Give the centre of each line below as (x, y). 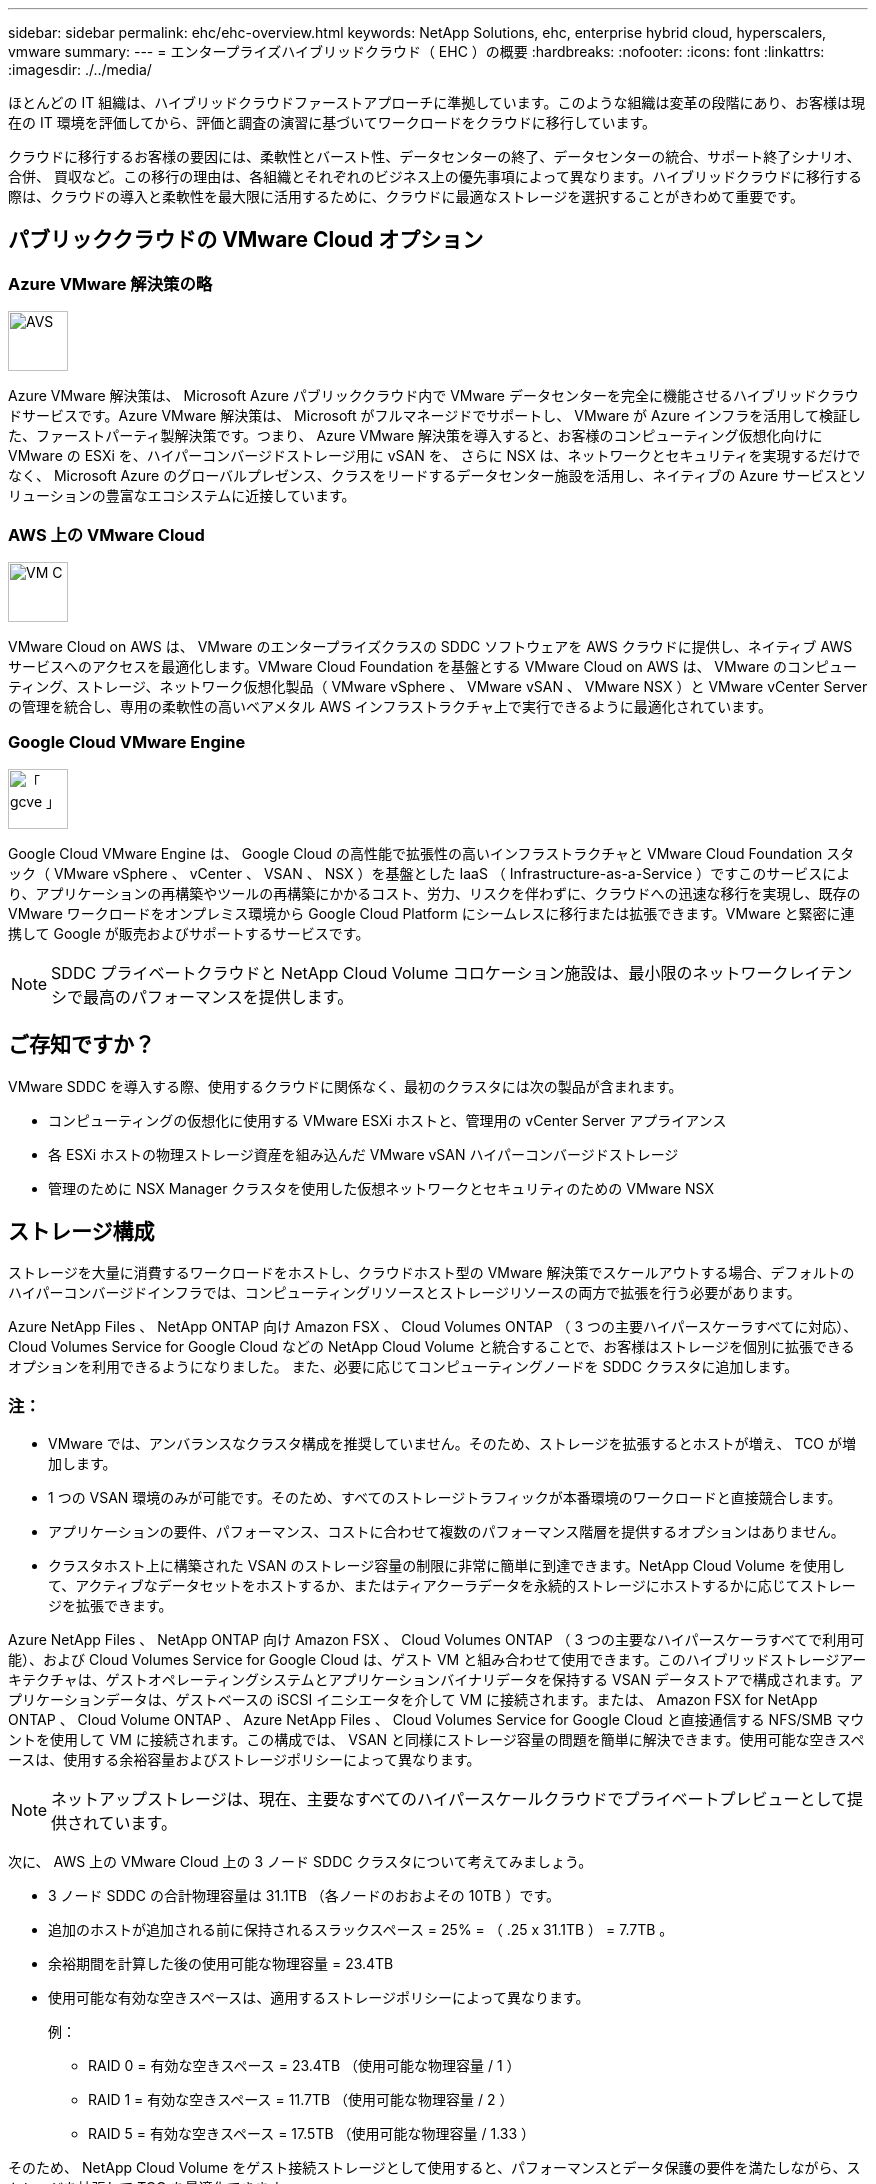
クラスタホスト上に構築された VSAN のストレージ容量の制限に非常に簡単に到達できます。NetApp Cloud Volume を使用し (446, 1566)
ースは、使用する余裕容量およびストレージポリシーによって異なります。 (244, 1760)
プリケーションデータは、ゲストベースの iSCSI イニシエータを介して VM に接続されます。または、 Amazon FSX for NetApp (413, 1700)
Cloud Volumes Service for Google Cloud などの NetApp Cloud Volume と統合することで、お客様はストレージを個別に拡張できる (431, 1347)
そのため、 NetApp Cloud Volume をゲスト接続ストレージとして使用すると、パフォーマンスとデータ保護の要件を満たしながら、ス (434, 2168)
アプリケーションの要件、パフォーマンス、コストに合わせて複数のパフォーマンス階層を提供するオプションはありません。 (446, 1532)
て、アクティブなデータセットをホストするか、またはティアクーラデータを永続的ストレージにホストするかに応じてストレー (452, 1586)
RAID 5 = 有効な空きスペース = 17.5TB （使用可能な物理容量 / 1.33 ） (312, 2134)
